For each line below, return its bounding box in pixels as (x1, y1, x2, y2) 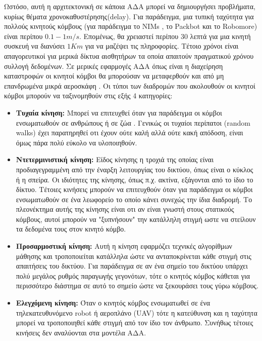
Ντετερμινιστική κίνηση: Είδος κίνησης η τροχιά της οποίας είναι (16, 154, 214, 165)
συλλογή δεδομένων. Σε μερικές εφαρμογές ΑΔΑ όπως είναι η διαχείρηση (4, 60, 223, 71)
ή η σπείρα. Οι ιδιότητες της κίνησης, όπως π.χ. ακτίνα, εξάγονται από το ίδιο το (16, 174, 253, 184)
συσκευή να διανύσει (4, 41, 65, 51)
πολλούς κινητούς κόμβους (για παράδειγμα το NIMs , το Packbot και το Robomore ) (4, 21, 257, 31)
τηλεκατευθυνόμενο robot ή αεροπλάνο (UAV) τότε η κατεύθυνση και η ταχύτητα (16, 307, 257, 318)
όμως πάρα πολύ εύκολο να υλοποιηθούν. (16, 137, 137, 147)
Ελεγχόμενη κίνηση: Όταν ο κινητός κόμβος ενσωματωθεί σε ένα (16, 297, 211, 308)
